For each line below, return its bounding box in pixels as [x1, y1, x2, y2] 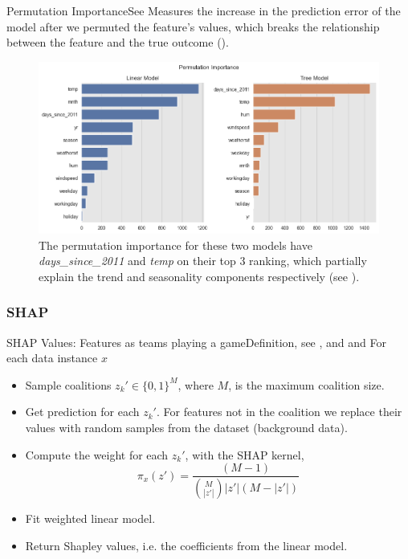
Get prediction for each [25, 403, 140, 420]
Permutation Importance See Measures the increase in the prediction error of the [6, 2, 401, 18]
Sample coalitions [25, 376, 112, 393]
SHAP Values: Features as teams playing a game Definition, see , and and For [6, 333, 386, 350]
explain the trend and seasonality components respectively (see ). [39, 267, 360, 284]
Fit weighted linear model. [25, 510, 156, 527]
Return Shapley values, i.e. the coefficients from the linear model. [25, 537, 348, 553]
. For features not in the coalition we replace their [156, 403, 402, 420]
